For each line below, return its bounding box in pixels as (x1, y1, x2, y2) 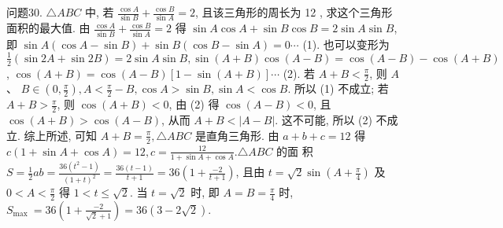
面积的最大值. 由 (6, 20, 91, 36)
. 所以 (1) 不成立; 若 (287, 80, 389, 97)
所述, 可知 (46, 127, 98, 143)
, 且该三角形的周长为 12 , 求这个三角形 (195, 4, 393, 20)
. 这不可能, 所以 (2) (275, 112, 372, 128)
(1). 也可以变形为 (302, 35, 390, 52)
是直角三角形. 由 (194, 127, 279, 143)
